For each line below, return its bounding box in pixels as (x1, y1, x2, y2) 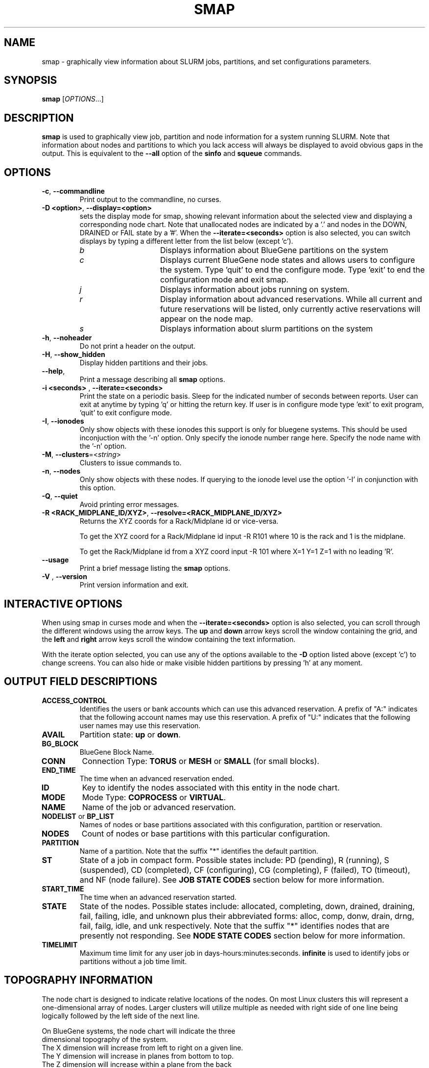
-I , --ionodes (42, 417, 84, 426)
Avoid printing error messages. (79, 500, 179, 509)
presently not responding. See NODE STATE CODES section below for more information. (79, 930, 405, 941)
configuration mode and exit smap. (160, 275, 288, 285)
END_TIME (42, 765, 76, 774)
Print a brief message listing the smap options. (79, 564, 230, 573)
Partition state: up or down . (79, 729, 181, 739)
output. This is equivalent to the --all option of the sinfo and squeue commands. (42, 149, 302, 158)
